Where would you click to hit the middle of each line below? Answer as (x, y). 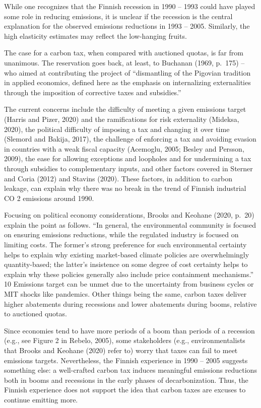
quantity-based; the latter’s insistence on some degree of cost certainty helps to (126, 264)
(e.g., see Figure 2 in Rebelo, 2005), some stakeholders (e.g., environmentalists (125, 340)
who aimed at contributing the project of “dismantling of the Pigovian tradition (127, 72)
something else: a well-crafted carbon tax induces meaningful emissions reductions (130, 370)
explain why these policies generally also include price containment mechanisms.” (129, 274)
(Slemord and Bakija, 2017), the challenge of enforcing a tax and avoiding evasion (130, 139)
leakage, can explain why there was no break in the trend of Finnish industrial (125, 188)
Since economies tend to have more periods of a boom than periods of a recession (129, 330)
